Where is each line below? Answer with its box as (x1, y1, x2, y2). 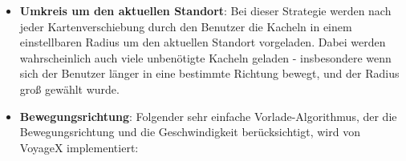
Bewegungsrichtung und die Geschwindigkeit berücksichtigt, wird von (19, 123, 360, 140)
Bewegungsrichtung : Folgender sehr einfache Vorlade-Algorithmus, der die (19, 107, 397, 124)
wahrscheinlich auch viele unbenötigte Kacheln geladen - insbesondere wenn (19, 49, 392, 66)
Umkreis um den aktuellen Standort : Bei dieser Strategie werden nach (19, 2, 392, 18)
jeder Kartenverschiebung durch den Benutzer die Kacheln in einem (19, 18, 352, 34)
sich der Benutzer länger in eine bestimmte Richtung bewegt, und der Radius (19, 65, 400, 82)
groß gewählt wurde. (19, 80, 120, 97)
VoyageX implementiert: (19, 139, 139, 155)
